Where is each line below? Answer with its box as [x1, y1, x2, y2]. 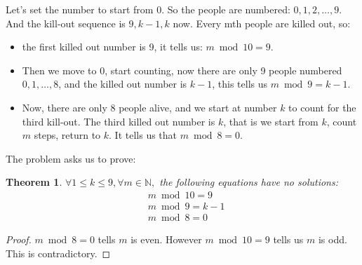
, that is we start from [223, 114, 319, 128]
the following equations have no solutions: [159, 175, 339, 189]
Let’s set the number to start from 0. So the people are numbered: [6, 2, 290, 16]
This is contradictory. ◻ [6, 245, 111, 260]
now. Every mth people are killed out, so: [173, 15, 351, 30]
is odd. [318, 232, 347, 247]
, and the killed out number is [58, 76, 187, 91]
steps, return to [34, 128, 101, 142]
